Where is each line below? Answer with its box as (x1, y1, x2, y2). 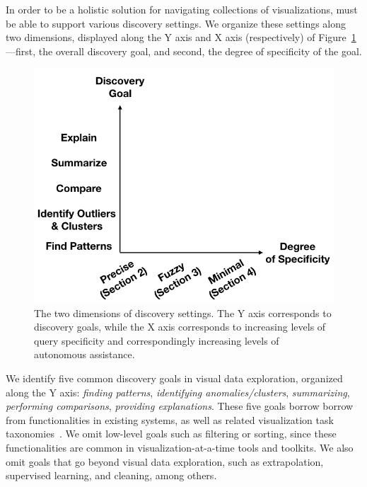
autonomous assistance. (34, 347, 135, 362)
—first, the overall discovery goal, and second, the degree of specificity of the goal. (6, 43, 362, 58)
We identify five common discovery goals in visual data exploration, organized (6, 370, 343, 385)
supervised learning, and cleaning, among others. (6, 468, 217, 483)
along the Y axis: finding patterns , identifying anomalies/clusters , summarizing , (6, 384, 350, 399)
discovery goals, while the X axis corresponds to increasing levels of (34, 319, 326, 334)
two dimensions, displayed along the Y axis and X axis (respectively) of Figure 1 (6, 30, 356, 45)
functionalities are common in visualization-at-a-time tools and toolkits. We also (6, 440, 354, 454)
